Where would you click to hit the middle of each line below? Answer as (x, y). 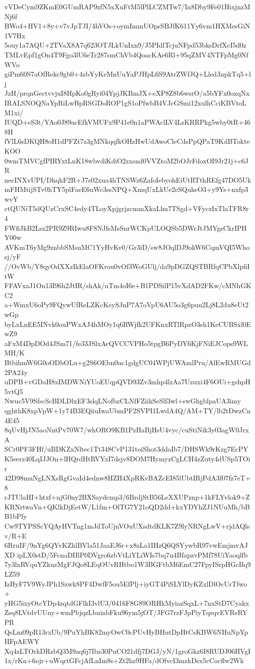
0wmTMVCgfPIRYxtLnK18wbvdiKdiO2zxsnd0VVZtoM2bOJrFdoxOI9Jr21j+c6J (127, 160)
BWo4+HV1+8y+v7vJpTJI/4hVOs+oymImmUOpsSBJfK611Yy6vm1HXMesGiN (127, 26)
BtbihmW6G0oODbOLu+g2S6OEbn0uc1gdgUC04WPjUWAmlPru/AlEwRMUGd (128, 362)
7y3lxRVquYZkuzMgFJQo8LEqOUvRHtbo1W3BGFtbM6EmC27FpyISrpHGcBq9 (128, 564)
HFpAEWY (22, 641)
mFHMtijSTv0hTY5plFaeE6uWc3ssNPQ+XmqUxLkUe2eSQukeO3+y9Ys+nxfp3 (127, 189)
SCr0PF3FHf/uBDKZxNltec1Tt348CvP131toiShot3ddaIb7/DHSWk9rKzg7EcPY (126, 449)
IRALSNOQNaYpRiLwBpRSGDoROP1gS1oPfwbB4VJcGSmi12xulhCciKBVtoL (126, 102)
